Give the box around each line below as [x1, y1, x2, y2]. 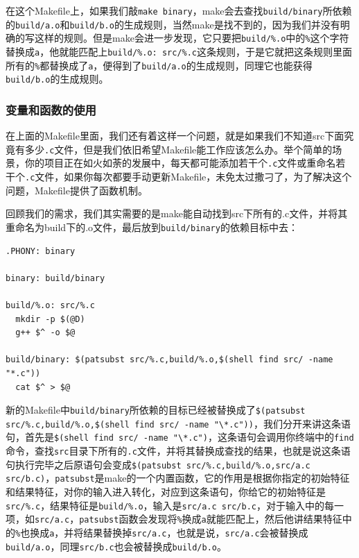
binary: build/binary [6, 273, 105, 283]
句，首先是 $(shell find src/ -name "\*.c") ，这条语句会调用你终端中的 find [6, 430, 354, 444]
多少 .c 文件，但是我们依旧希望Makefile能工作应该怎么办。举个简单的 [24, 142, 333, 156]
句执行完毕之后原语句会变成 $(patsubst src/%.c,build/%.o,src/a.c [6, 457, 310, 471]
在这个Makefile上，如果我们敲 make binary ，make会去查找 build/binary [6, 3, 323, 17]
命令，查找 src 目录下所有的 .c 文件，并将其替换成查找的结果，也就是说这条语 [6, 443, 351, 458]
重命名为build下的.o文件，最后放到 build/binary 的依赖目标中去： [6, 219, 298, 234]
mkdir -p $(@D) [15, 314, 85, 324]
